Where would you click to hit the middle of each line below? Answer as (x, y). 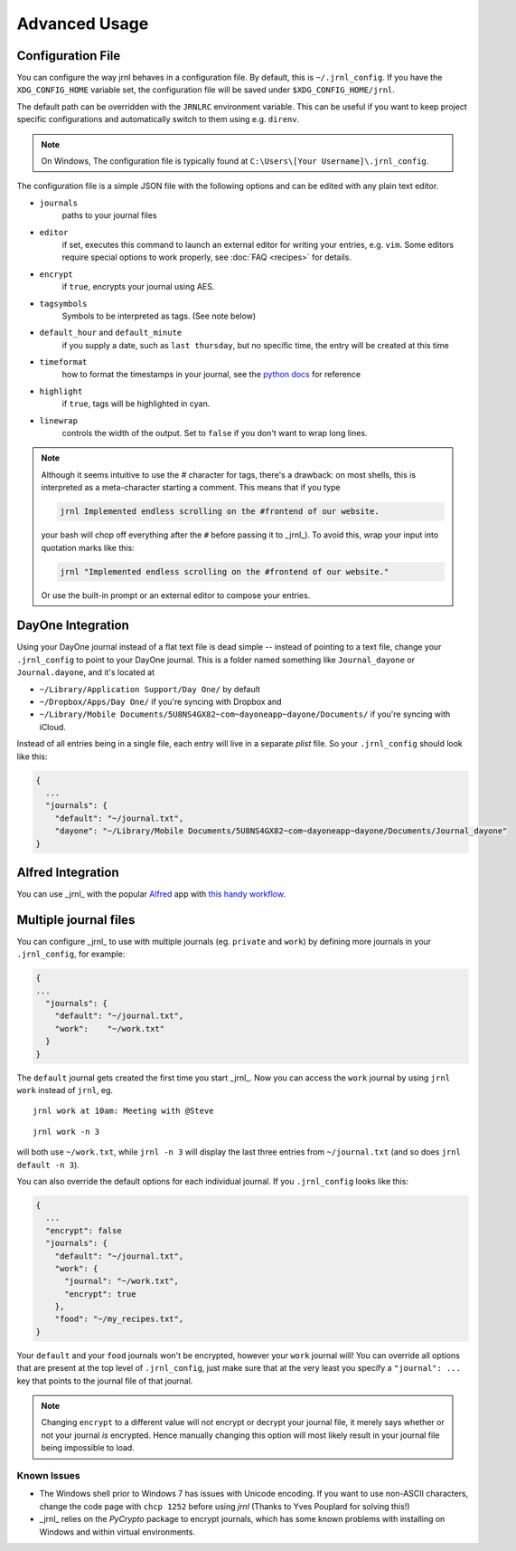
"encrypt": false (84, 1230)
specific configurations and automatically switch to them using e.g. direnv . (158, 119)
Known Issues (48, 1475)
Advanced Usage (83, 24)
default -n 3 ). (48, 1165)
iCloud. (53, 727)
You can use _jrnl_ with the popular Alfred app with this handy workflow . (151, 894)
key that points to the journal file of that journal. (105, 1381)
